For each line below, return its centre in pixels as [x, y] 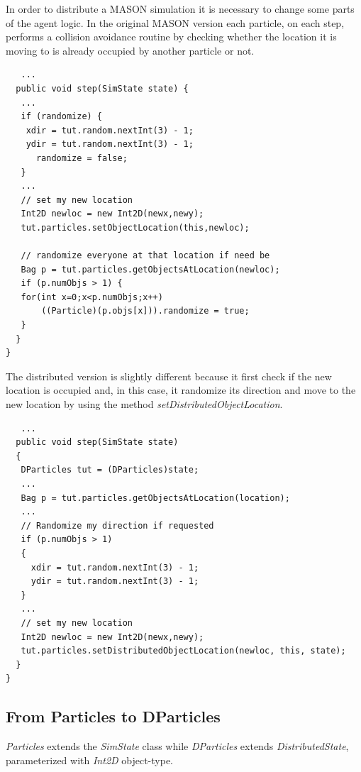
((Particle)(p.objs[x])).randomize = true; [145, 311]
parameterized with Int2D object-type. [90, 760]
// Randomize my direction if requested [117, 525]
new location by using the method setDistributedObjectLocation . [144, 404]
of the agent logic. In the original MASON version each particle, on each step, [175, 22]
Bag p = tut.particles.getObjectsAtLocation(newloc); [150, 269]
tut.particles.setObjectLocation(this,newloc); [135, 227]
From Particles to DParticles [113, 716]
